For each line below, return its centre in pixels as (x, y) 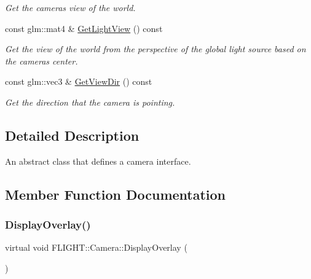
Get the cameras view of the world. (70, 7)
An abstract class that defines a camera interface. (98, 161)
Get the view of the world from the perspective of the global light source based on (155, 49)
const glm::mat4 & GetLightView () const (84, 28)
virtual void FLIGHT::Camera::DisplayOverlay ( (96, 247)
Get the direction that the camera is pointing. (90, 102)
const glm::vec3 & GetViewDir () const (79, 81)
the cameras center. (41, 61)
